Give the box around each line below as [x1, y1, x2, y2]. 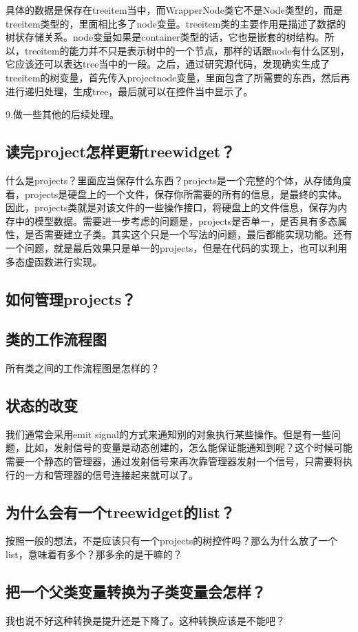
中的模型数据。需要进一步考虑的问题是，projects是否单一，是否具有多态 [14, 213, 338, 228]
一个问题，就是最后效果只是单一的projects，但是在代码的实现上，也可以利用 [6, 240, 348, 255]
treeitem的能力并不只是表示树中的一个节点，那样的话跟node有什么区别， [24, 43, 350, 57]
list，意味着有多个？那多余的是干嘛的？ [6, 547, 182, 562]
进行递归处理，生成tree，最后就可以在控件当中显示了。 [6, 83, 253, 98]
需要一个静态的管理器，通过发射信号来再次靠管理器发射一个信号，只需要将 [6, 454, 343, 468]
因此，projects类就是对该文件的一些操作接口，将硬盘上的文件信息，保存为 [6, 200, 338, 215]
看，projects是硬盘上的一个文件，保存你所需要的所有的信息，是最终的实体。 [6, 186, 348, 201]
